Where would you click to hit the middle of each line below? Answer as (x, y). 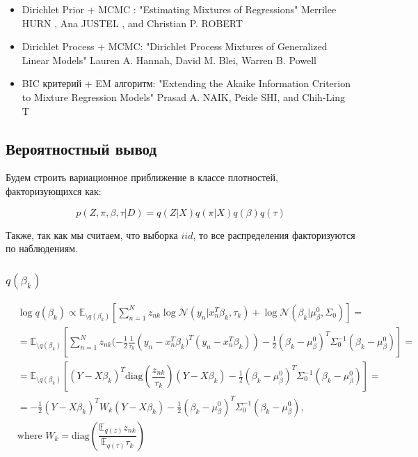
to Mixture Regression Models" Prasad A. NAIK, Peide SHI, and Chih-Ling (183, 96)
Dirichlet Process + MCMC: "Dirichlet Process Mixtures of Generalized (175, 46)
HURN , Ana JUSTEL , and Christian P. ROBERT (132, 23)
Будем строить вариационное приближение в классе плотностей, (142, 177)
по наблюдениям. (42, 248)
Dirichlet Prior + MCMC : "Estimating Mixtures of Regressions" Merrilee (179, 9)
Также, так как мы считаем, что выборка (92, 234)
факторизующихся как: (54, 191)
